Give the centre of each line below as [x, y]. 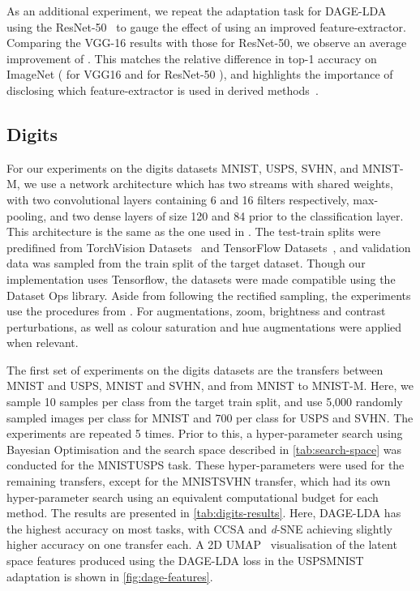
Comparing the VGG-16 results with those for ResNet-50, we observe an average [207, 43]
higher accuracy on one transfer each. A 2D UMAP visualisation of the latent [202, 544]
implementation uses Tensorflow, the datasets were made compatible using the [201, 278]
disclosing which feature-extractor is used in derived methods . [163, 90]
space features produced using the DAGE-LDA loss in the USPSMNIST [185, 561]
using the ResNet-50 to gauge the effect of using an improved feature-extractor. [206, 26]
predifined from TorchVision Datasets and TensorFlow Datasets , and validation [209, 247]
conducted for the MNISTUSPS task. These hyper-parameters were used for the [206, 465]
